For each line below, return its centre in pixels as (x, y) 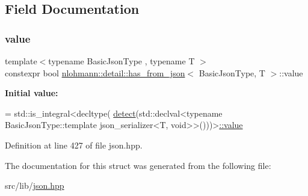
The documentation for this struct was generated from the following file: (138, 165)
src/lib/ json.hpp (35, 185)
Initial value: (32, 93)
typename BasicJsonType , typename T (122, 61)
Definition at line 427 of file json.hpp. (74, 145)
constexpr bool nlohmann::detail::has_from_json (95, 72)
